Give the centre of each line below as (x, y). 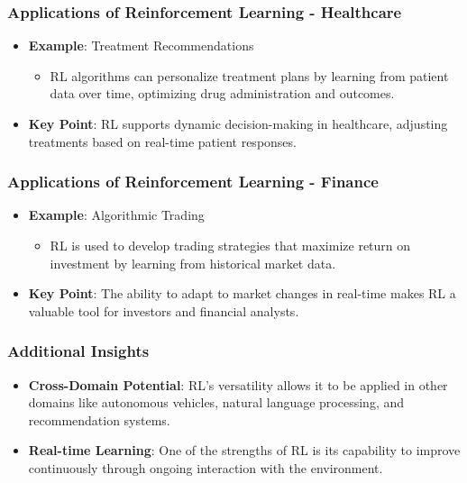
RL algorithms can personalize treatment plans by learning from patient (249, 75)
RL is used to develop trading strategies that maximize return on (230, 245)
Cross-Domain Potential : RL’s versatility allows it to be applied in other (238, 384)
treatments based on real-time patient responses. (162, 141)
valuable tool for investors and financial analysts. (164, 310)
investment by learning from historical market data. (193, 263)
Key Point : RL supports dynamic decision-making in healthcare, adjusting (238, 123)
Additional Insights (78, 351)
